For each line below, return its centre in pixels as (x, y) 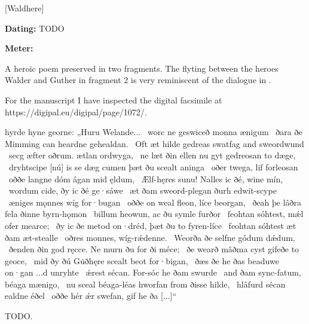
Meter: (19, 48)
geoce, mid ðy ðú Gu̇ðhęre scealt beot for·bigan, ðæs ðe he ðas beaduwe (142, 260)
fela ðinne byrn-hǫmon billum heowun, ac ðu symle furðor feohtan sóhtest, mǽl (154, 214)
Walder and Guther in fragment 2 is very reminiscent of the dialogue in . (138, 80)
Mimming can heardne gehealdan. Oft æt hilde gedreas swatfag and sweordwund (154, 143)
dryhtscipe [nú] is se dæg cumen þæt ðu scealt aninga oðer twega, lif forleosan (153, 166)
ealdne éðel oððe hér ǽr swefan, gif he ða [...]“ (91, 296)
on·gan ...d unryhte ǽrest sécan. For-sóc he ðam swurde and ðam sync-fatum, (153, 272)
